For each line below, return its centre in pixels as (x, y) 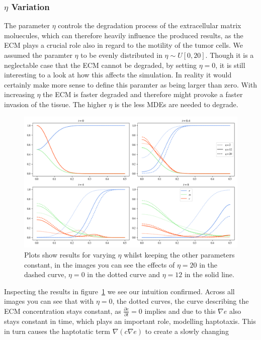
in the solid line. (209, 274)
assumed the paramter (38, 55)
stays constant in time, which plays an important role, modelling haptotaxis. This (130, 321)
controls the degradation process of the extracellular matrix (150, 25)
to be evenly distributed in (121, 55)
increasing (19, 94)
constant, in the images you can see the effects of (100, 264)
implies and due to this (180, 311)
